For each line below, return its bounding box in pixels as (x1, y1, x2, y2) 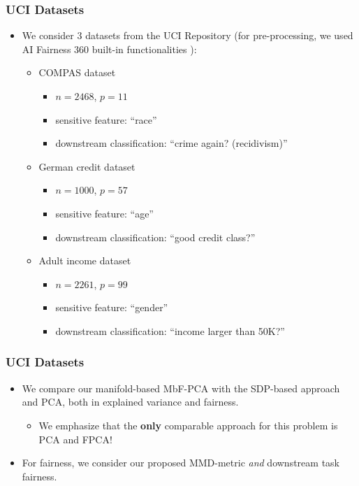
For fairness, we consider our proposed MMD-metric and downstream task (22, 455, 339, 470)
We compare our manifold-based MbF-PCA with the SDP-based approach (22, 380, 340, 395)
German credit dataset (38, 159, 135, 173)
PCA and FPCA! (38, 431, 112, 446)
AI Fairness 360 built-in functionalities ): (22, 41, 197, 56)
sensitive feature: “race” (55, 112, 157, 127)
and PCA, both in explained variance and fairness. (22, 394, 239, 409)
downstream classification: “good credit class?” (55, 229, 256, 244)
